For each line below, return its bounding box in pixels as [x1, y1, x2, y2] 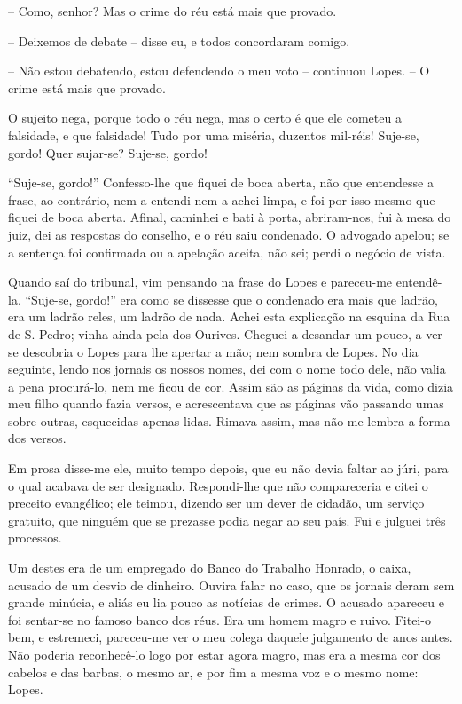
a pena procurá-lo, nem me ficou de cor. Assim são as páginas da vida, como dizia [8, 376, 454, 395]
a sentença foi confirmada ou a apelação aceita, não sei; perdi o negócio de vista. [8, 242, 446, 261]
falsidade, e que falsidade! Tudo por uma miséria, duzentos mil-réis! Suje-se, [8, 125, 419, 144]
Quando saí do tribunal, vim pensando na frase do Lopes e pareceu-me [8, 273, 393, 291]
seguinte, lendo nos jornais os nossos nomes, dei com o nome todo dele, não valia [8, 360, 446, 378]
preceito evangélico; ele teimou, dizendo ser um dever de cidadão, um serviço [8, 494, 425, 512]
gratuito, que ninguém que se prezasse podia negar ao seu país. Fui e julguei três [8, 510, 446, 529]
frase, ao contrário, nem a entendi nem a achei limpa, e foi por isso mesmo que [8, 190, 435, 209]
